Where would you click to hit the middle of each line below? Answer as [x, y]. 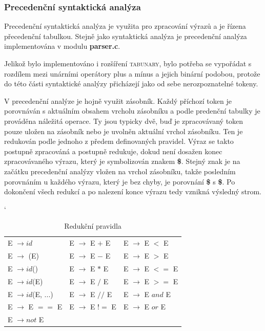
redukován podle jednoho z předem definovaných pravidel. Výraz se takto [119, 141]
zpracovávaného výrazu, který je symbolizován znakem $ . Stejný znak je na [122, 161]
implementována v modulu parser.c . [62, 46]
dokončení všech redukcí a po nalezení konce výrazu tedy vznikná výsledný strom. [133, 191]
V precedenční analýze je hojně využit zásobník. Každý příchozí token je [118, 100]
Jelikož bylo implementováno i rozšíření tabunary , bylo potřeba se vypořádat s [128, 63]
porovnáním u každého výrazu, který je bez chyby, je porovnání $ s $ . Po [120, 181]
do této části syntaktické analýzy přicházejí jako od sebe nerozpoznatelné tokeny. [131, 84]
